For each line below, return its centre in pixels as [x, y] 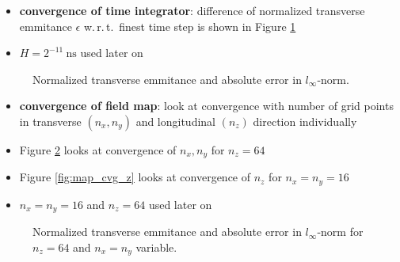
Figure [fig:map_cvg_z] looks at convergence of [135, 177]
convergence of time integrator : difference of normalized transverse [192, 10]
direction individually [305, 121]
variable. [156, 247]
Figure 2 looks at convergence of [98, 149]
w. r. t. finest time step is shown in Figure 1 [190, 26]
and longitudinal [176, 121]
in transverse [50, 121]
